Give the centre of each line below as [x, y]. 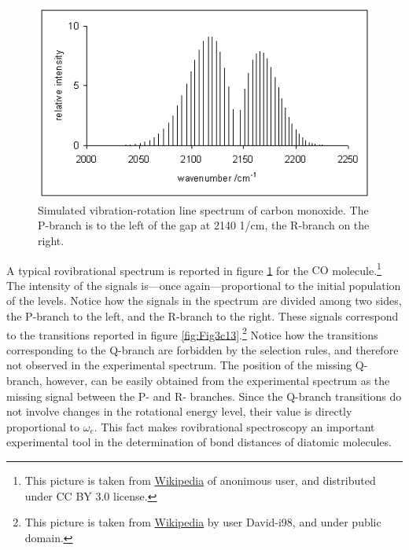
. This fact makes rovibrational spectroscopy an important [234, 426]
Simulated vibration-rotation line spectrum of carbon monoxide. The [203, 209]
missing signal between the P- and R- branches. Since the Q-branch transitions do [204, 396]
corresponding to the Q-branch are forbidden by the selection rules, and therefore [203, 349]
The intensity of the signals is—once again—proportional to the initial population [204, 285]
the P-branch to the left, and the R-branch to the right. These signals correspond [203, 315]
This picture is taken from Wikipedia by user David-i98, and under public [203, 522]
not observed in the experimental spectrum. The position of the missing [179, 365]
